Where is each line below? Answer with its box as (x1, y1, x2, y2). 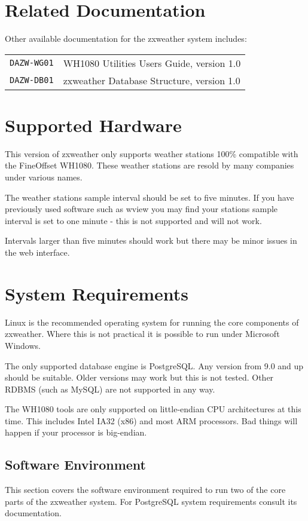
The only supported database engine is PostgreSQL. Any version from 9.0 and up (5, 359, 304, 372)
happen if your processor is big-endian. (5, 426, 147, 439)
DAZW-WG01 (10, 58, 54, 68)
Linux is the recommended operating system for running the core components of (5, 315, 299, 328)
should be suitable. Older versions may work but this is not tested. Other (5, 371, 274, 384)
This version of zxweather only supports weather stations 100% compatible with (5, 147, 298, 160)
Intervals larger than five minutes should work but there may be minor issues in (5, 234, 297, 247)
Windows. (5, 339, 41, 351)
